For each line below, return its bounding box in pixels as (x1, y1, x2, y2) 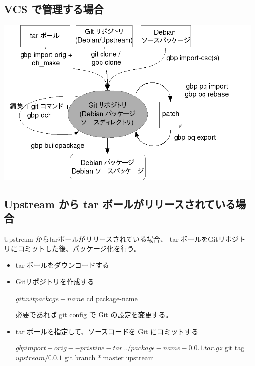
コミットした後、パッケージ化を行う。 (17, 243, 141, 253)
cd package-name (86, 293, 138, 303)
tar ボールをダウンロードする (15, 260, 109, 270)
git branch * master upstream (64, 352, 154, 362)
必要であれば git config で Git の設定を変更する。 (15, 309, 173, 320)
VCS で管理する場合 (4, 1, 104, 17)
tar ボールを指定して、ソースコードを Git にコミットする (15, 326, 199, 336)
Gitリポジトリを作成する (15, 276, 95, 287)
